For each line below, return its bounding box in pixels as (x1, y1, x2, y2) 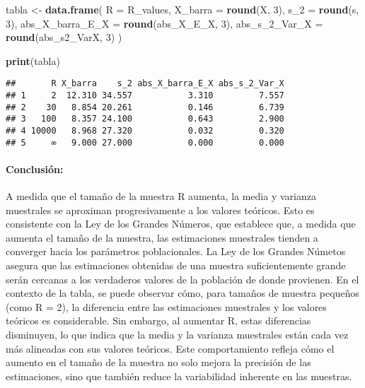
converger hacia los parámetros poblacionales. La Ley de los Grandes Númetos (6, 244, 346, 259)
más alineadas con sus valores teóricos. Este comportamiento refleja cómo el (6, 341, 335, 355)
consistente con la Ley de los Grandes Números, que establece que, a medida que (6, 216, 356, 231)
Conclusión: (6, 161, 64, 176)
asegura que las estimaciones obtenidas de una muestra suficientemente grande (6, 258, 346, 273)
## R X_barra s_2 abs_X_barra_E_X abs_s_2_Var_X (6, 78, 284, 89)
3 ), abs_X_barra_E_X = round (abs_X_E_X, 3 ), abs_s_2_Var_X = (6, 16, 323, 30)
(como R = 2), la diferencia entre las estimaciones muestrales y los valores (6, 299, 327, 314)
